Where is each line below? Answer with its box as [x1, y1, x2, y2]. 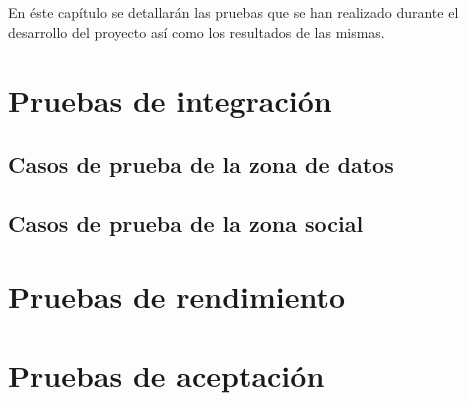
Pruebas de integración [8, 80, 332, 121]
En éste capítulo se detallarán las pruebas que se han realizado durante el [8, 2, 459, 22]
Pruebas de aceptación [8, 354, 325, 395]
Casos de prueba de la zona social [8, 207, 364, 238]
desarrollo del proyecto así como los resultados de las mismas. [8, 21, 385, 42]
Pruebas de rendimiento [8, 276, 346, 317]
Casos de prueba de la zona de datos [8, 148, 394, 179]
